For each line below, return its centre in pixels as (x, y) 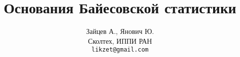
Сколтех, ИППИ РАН (120, 41)
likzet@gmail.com (120, 50)
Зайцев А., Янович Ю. (120, 31)
